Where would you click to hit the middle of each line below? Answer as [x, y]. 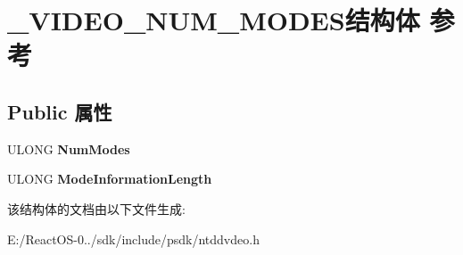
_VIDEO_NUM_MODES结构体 [214, 20]
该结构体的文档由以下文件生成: [96, 208]
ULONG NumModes [69, 148]
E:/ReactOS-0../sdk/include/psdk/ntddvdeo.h [133, 239]
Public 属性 [60, 111]
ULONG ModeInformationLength [110, 179]
